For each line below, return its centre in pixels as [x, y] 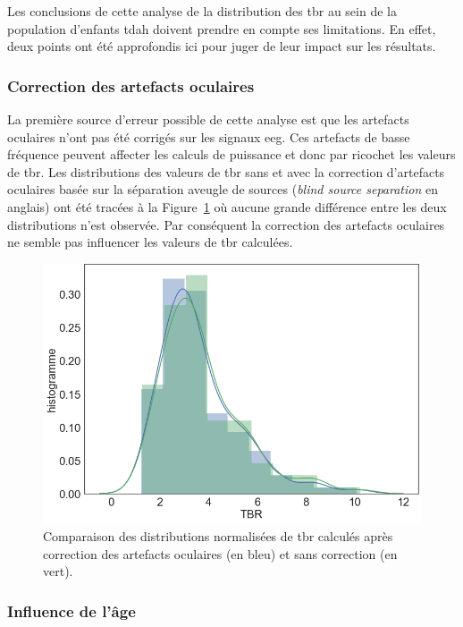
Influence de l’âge [72, 610]
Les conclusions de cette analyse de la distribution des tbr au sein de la [202, 11]
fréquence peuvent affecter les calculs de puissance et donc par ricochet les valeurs [231, 154]
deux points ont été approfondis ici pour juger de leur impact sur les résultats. [222, 46]
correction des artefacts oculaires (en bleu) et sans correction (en [220, 553]
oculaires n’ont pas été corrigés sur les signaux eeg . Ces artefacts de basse [209, 136]
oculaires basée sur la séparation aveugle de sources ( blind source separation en [223, 189]
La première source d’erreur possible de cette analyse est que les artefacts [208, 119]
